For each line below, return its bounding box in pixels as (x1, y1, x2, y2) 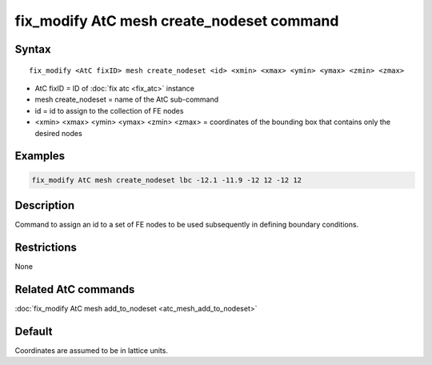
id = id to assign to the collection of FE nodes (34, 106, 184, 115)
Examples (14, 149, 66, 163)
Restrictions (14, 240, 78, 254)
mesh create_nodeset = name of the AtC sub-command (34, 94, 219, 104)
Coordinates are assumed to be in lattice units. (14, 345, 168, 355)
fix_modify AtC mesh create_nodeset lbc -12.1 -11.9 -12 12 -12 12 (31, 175, 302, 184)
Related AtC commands (14, 283, 135, 296)
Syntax (14, 42, 51, 56)
